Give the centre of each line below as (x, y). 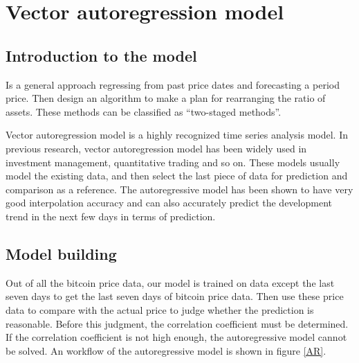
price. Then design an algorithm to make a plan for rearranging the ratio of (166, 98)
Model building (61, 253)
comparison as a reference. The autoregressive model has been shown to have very (179, 189)
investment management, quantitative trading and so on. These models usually (173, 162)
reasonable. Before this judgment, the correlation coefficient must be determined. (177, 323)
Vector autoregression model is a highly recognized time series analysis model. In (177, 135)
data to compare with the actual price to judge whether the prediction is (160, 309)
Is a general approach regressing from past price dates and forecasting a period (173, 84)
